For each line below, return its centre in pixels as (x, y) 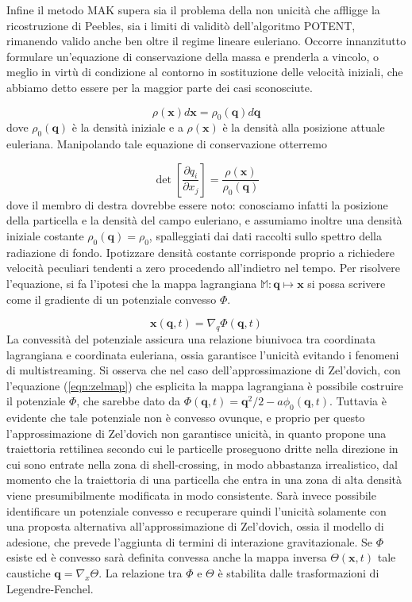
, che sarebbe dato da (129, 401)
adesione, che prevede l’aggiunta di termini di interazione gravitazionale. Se (190, 541)
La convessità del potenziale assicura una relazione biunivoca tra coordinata (191, 338)
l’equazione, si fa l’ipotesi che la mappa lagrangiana (132, 283)
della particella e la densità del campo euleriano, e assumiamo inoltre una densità (204, 220)
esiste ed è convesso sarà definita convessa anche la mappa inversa (167, 557)
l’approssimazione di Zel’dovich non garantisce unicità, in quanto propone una (196, 433)
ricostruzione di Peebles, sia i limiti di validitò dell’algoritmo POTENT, (181, 25)
